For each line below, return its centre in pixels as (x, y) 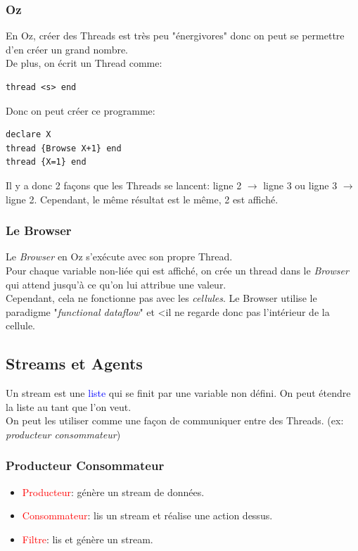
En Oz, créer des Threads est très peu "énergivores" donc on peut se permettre (175, 36)
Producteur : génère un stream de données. (113, 492)
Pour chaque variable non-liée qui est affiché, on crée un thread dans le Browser (177, 270)
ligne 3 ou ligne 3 (300, 185)
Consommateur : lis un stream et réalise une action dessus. (147, 515)
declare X (28, 135)
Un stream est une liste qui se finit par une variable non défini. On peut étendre (178, 393)
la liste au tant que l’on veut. (69, 406)
